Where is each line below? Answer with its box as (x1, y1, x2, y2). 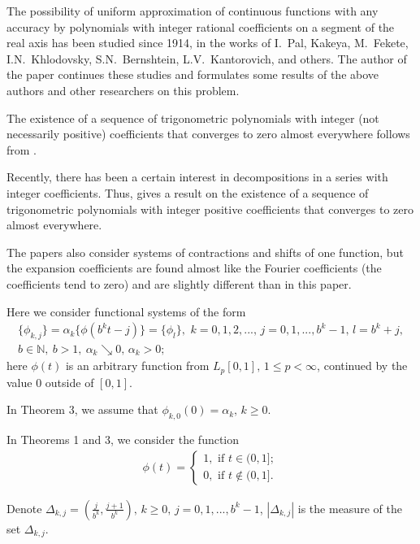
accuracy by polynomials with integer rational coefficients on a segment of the (6, 18, 395, 35)
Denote (6, 499, 42, 516)
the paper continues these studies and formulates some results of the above (6, 66, 379, 83)
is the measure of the (297, 499, 402, 516)
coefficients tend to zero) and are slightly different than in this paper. (6, 275, 352, 292)
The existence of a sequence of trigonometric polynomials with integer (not (6, 109, 379, 126)
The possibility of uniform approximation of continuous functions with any (6, 2, 379, 19)
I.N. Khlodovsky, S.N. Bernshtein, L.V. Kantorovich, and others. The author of (6, 50, 407, 67)
